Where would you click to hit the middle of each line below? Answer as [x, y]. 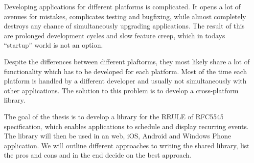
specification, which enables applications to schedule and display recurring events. [126, 126]
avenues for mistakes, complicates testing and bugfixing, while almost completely [125, 16]
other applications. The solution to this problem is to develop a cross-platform [121, 90]
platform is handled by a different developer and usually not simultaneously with [125, 81]
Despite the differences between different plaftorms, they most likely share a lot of [127, 61]
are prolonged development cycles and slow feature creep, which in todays [115, 35]
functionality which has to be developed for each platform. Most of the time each [126, 71]
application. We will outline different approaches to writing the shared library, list [127, 145]
